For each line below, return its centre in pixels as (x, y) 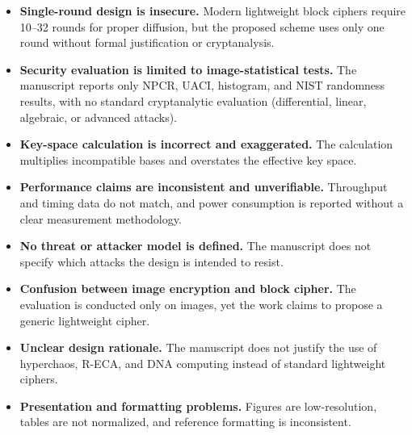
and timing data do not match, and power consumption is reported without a (212, 202)
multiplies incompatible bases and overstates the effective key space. (188, 159)
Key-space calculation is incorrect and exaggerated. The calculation (206, 144)
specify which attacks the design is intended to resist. (151, 261)
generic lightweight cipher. (85, 320)
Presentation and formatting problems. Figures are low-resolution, (198, 406)
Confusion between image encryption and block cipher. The (188, 289)
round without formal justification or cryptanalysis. (147, 42)
